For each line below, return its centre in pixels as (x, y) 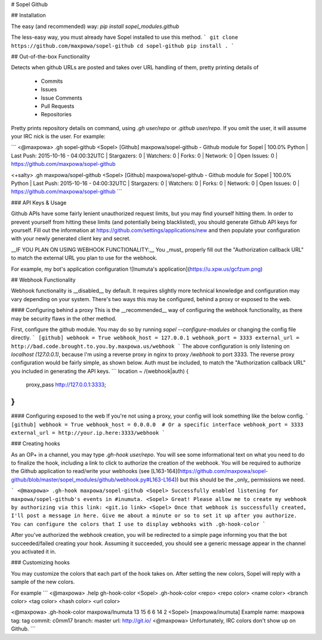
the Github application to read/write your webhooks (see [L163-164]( (95, 471)
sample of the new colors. (43, 582)
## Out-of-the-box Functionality (51, 56)
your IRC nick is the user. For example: (58, 137)
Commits (52, 81)
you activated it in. (34, 551)
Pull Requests (58, 106)
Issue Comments (62, 98)
